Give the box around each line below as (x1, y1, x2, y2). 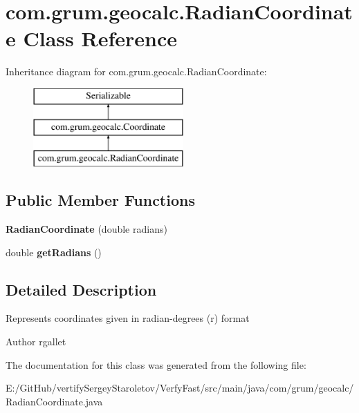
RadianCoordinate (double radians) (6, 222, 167, 236)
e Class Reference (6, 24, 177, 52)
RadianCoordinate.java (6, 394, 103, 408)
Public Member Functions (6, 189, 195, 211)
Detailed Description (6, 278, 157, 300)
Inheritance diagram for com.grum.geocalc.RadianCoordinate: (6, 64, 267, 79)
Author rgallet (6, 334, 66, 349)
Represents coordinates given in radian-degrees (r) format (6, 311, 250, 325)
